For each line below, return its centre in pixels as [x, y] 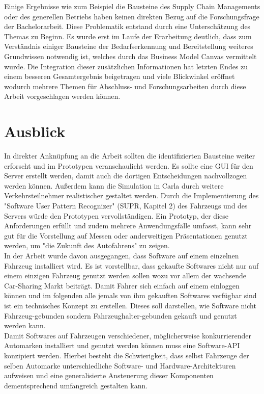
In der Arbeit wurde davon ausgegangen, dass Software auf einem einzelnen [122, 255]
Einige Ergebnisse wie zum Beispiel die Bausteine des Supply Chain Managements [132, 6]
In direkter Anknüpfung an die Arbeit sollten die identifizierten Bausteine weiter [130, 156]
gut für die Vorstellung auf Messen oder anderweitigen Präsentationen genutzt [126, 235]
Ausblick [35, 131]
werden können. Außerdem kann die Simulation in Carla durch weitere [114, 185]
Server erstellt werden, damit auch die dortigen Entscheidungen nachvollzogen [126, 176]
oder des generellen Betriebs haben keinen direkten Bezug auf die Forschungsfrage [132, 16]
